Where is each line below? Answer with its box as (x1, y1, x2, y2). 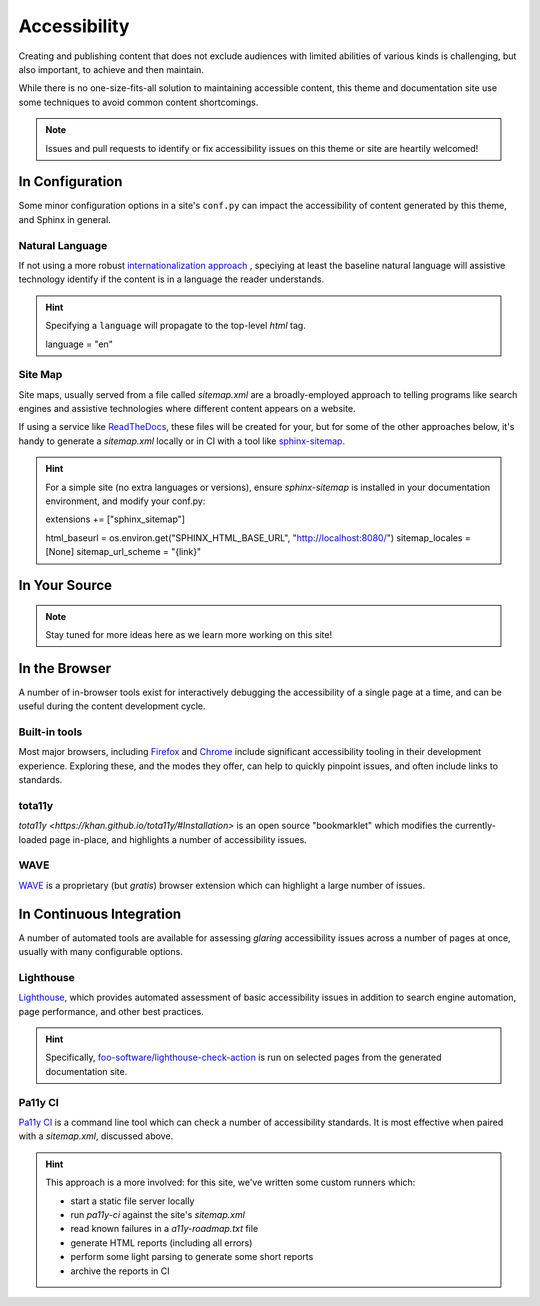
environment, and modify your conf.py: (45, 495, 206, 507)
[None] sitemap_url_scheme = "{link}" (45, 546, 202, 558)
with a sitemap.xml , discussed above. (18, 1130, 174, 1142)
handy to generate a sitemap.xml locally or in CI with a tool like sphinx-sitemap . (18, 435, 345, 447)
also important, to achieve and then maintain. (18, 63, 205, 75)
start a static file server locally (70, 1195, 195, 1207)
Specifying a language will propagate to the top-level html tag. (45, 320, 307, 332)
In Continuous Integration (18, 905, 182, 922)
